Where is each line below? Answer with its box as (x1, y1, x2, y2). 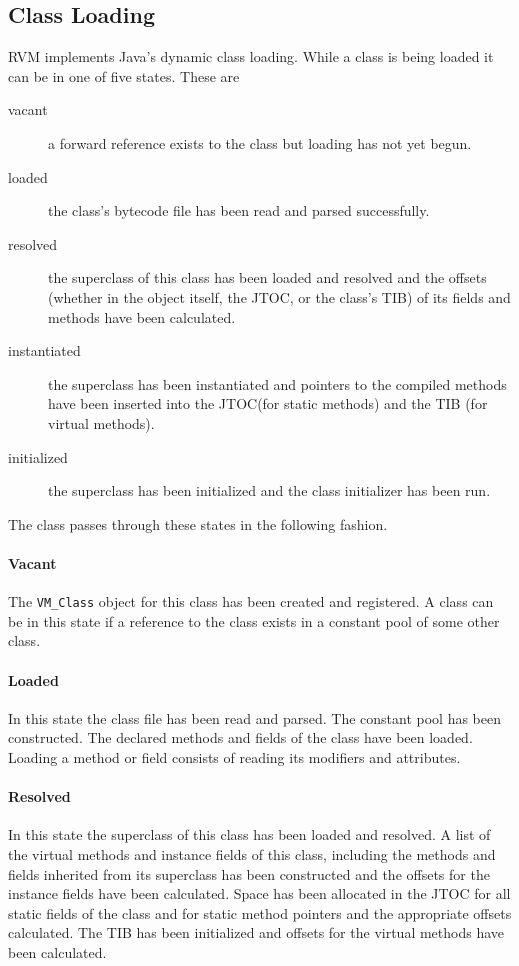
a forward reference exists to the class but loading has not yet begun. (48, 132, 472, 153)
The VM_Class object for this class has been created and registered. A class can (8, 591, 494, 612)
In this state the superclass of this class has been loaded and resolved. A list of (8, 824, 491, 845)
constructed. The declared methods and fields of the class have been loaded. (8, 727, 473, 748)
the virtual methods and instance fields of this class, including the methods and (8, 843, 496, 864)
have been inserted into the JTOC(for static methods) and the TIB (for (48, 393, 488, 414)
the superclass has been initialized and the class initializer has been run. (48, 480, 491, 501)
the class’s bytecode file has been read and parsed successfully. (48, 200, 430, 221)
